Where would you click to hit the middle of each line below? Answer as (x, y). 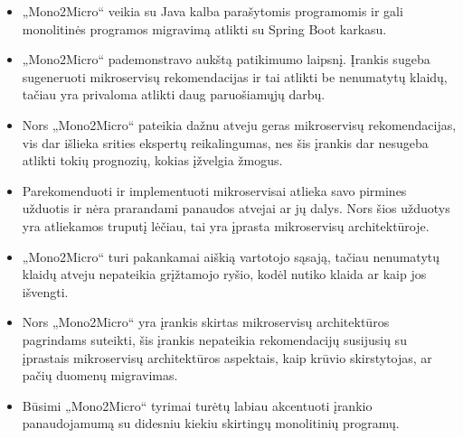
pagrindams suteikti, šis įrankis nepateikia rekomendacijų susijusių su (214, 339)
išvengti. (45, 291)
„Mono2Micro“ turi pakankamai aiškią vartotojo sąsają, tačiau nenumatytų (231, 256)
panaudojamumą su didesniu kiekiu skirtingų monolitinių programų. (211, 423)
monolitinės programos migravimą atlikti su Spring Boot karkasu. (204, 28)
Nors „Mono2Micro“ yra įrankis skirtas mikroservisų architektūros (206, 322)
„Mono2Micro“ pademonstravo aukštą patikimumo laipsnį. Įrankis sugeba (226, 59)
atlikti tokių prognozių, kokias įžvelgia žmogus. (152, 160)
